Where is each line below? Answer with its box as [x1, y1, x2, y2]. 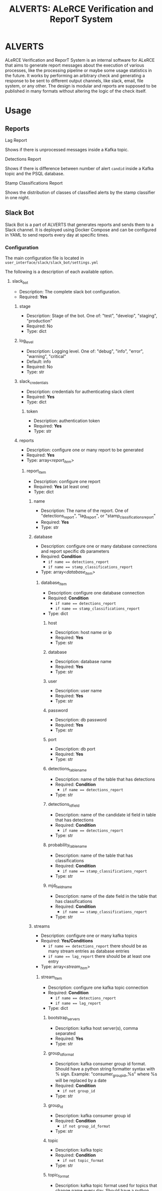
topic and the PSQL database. [5, 170, 64, 176]
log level [19, 338, 34, 344]
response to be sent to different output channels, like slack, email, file [5, 78, 144, 84]
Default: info [26, 358, 51, 364]
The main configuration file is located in [5, 255, 84, 261]
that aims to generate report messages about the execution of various [5, 62, 144, 68]
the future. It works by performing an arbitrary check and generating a [5, 72, 145, 78]
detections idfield [48, 801, 80, 808]
